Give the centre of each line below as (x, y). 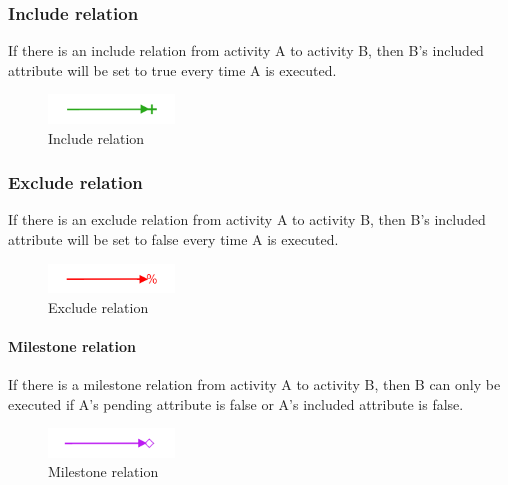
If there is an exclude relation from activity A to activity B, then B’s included (247, 219)
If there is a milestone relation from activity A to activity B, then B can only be (254, 384)
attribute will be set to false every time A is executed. (173, 238)
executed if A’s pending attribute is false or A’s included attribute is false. (236, 403)
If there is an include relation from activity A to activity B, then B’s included (246, 50)
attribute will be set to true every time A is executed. (172, 69)
